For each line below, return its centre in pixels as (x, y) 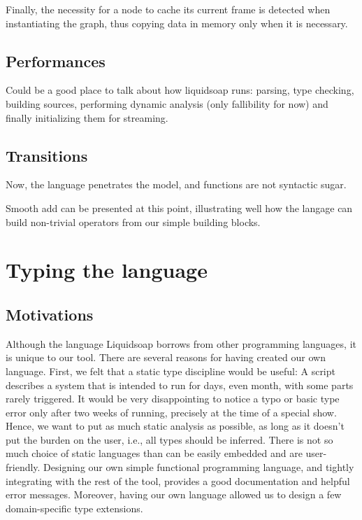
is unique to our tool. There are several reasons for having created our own (166, 357)
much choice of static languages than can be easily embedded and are (154, 453)
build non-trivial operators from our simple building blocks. (133, 222)
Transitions (47, 155)
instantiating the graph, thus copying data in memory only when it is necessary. (177, 23)
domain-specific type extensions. (74, 508)
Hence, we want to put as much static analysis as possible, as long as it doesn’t (175, 426)
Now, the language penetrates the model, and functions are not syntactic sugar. (176, 184)
